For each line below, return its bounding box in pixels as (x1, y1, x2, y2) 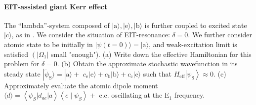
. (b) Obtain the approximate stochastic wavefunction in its (57, 58, 238, 69)
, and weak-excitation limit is (149, 39, 237, 49)
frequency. (174, 90, 205, 100)
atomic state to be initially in (4, 39, 93, 49)
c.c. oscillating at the (99, 90, 163, 100)
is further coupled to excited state (144, 20, 247, 30)
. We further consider (188, 29, 253, 40)
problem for (4, 58, 40, 69)
